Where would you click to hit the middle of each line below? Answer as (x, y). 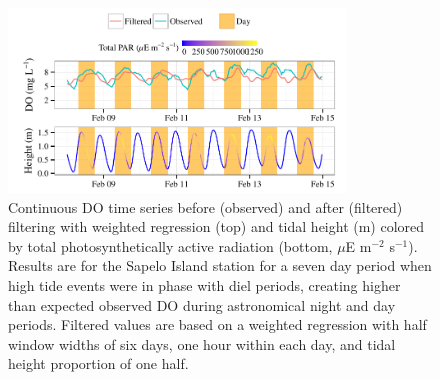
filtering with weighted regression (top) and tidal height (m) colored (216, 226)
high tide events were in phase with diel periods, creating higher (204, 284)
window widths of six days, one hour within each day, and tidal (202, 343)
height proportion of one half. (98, 363)
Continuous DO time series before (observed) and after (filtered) (205, 206)
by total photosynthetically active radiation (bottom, (170, 245)
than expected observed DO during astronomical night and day (202, 304)
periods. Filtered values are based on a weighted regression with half (217, 324)
